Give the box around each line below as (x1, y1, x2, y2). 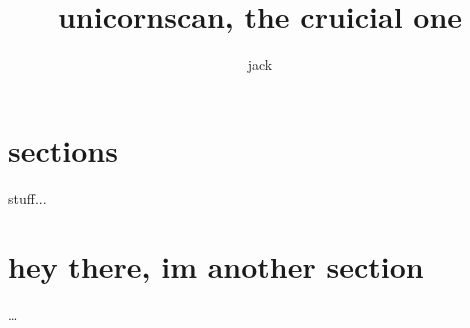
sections (8, 129, 118, 170)
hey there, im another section (8, 246, 424, 287)
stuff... (8, 187, 47, 208)
